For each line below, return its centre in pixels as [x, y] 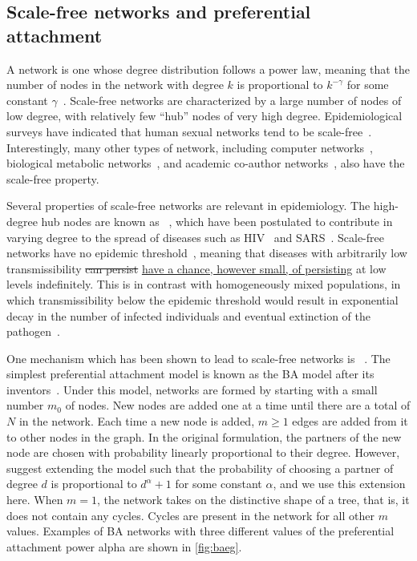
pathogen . [33, 331]
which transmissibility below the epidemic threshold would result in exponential [202, 299]
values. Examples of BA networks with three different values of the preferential [200, 531]
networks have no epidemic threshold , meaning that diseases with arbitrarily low [207, 253]
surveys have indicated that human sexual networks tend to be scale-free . [189, 131]
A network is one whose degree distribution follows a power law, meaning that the [208, 69]
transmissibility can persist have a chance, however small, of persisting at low [196, 268]
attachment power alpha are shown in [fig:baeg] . [124, 546]
